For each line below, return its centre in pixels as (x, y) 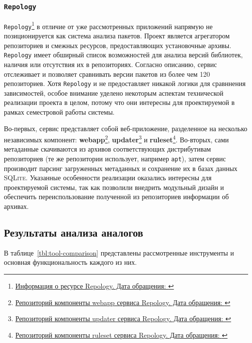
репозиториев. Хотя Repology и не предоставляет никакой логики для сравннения (125, 83)
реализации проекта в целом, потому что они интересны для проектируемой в (119, 102)
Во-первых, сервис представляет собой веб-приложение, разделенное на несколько (126, 128)
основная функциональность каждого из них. (71, 262)
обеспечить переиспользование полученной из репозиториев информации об (117, 197)
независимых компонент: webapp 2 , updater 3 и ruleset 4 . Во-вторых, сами (117, 139)
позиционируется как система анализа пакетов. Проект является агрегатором (117, 36)
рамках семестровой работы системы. (59, 111)
